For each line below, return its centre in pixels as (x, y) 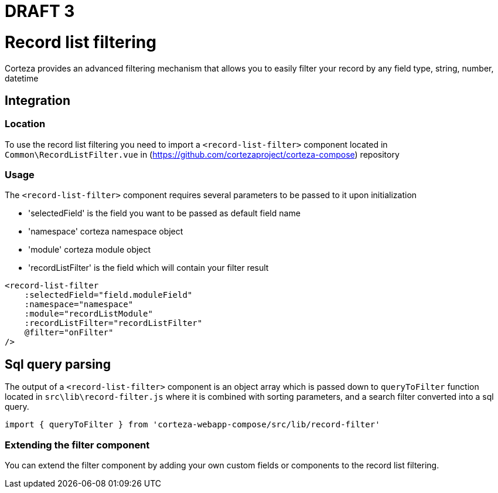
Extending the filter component (77, 445)
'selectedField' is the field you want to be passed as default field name (164, 213)
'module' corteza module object (90, 250)
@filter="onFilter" (69, 333)
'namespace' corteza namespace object (106, 232)
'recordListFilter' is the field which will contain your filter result (149, 268)
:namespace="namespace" (79, 305)
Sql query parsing (58, 364)
